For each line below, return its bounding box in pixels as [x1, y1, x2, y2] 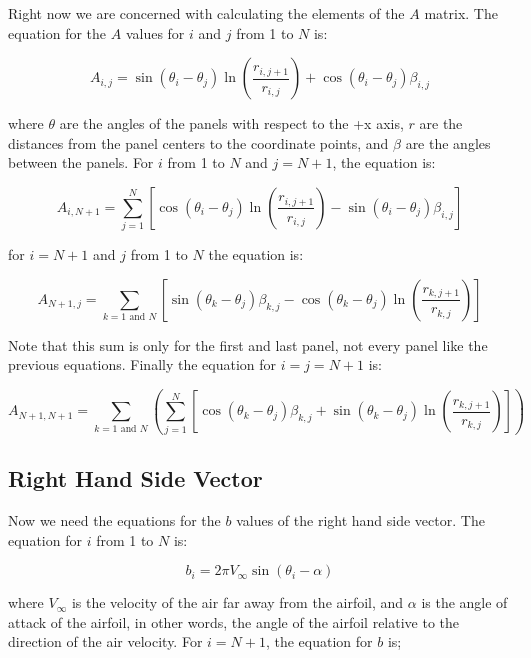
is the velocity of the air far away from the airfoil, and [71, 592, 404, 613]
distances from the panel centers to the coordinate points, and [8, 132, 389, 153]
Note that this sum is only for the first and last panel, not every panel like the [8, 334, 488, 355]
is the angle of [421, 592, 508, 613]
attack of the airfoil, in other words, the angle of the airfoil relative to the [8, 611, 460, 632]
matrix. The [424, 3, 498, 23]
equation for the [8, 22, 107, 43]
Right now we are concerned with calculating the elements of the [8, 3, 405, 23]
